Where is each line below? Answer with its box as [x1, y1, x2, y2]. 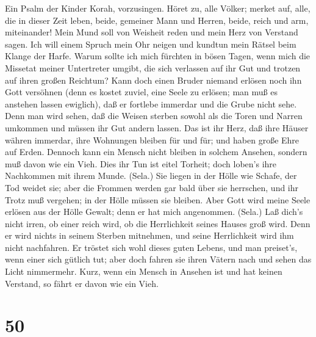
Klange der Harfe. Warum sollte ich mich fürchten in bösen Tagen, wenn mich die [5, 49, 311, 62]
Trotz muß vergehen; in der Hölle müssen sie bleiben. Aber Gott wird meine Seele [5, 193, 311, 206]
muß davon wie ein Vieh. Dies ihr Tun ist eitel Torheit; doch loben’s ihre [5, 157, 277, 170]
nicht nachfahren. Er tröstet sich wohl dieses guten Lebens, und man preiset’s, [5, 241, 298, 253]
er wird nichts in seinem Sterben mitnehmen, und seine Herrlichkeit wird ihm [5, 229, 294, 242]
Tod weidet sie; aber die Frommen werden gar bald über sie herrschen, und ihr [5, 181, 299, 194]
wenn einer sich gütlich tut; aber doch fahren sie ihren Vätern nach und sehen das [5, 253, 312, 266]
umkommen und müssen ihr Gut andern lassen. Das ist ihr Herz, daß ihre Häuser [5, 121, 309, 134]
